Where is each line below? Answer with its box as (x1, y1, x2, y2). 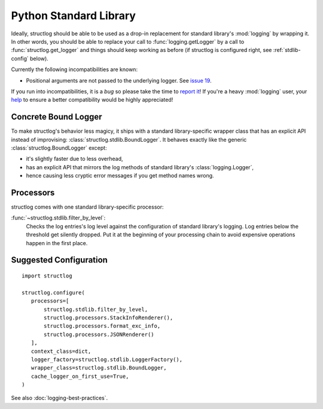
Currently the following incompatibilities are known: (11, 66, 138, 73)
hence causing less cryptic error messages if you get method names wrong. (26, 172, 215, 179)
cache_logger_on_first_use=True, (31, 373, 129, 380)
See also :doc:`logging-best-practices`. (11, 395, 108, 402)
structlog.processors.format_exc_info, (44, 323, 161, 329)
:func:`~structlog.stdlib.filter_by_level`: (11, 214, 106, 221)
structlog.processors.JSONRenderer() (44, 331, 155, 338)
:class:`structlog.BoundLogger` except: (11, 144, 107, 151)
